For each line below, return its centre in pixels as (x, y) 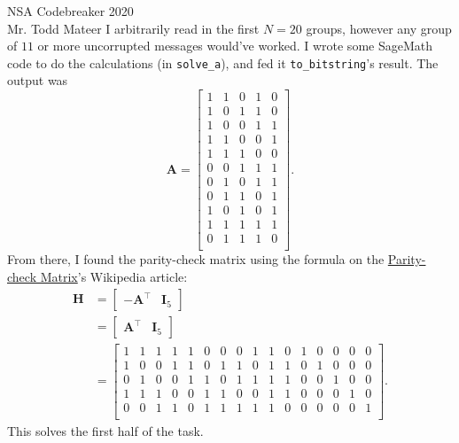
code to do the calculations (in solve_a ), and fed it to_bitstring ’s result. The (223, 62)
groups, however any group (379, 28)
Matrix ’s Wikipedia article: (114, 276)
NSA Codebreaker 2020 (70, 11)
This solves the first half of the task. (105, 430)
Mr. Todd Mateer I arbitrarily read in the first (133, 28)
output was (38, 80)
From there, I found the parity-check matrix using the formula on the (196, 259)
